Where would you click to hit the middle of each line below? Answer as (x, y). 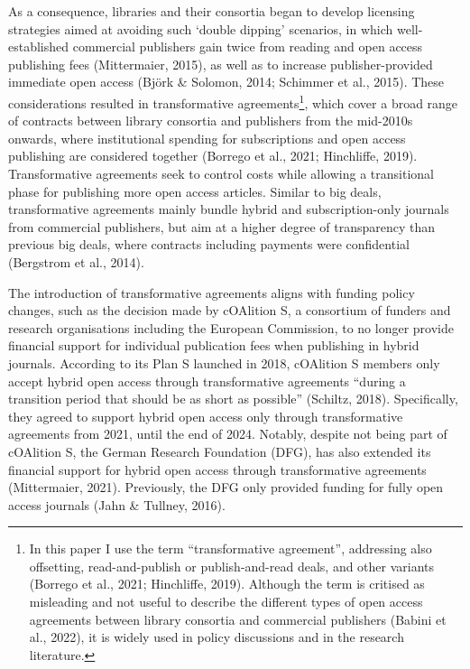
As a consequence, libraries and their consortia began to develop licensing (212, 11)
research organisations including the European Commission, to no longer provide (231, 327)
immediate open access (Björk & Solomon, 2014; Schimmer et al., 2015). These (226, 82)
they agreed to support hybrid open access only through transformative (206, 416)
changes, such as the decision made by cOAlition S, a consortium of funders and (230, 310)
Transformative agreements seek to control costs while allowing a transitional (221, 173)
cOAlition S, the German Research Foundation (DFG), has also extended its (220, 451)
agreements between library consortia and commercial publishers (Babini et (238, 619)
